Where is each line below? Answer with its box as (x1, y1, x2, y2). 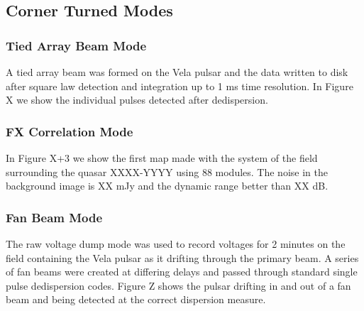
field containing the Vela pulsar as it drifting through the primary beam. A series (6, 250, 359, 265)
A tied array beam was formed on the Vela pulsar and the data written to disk (6, 65, 348, 79)
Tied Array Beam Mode (6, 36, 147, 54)
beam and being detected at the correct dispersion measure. (6, 292, 266, 307)
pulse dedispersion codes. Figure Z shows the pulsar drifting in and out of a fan (6, 278, 351, 293)
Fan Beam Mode (6, 208, 103, 226)
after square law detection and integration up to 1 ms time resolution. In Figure (6, 78, 353, 93)
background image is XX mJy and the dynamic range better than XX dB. (6, 178, 329, 193)
